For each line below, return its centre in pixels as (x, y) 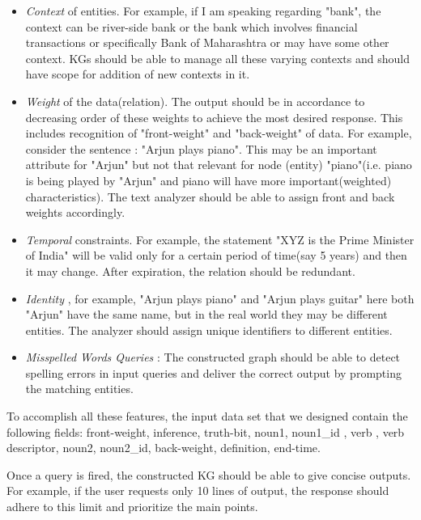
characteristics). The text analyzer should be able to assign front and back (210, 196)
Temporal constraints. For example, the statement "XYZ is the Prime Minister (220, 239)
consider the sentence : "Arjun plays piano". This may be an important (201, 148)
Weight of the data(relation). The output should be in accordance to (195, 101)
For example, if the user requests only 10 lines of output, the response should (198, 490)
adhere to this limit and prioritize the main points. (132, 507)
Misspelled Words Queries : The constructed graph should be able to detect (213, 357)
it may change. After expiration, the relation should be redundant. (190, 271)
